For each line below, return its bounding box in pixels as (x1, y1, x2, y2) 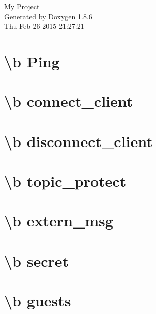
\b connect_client (4, 91, 133, 111)
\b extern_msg (4, 210, 113, 231)
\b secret (4, 250, 69, 271)
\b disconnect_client (4, 130, 153, 151)
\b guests (4, 290, 71, 311)
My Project (4, 1, 40, 11)
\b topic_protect (4, 170, 127, 191)
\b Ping (4, 50, 60, 71)
